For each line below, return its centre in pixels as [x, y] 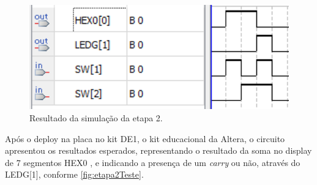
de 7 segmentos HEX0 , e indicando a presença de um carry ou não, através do [153, 162]
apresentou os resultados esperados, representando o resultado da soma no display [158, 150]
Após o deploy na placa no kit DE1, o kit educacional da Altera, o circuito [145, 138]
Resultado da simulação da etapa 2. [96, 118]
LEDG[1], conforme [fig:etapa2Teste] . [74, 174]
